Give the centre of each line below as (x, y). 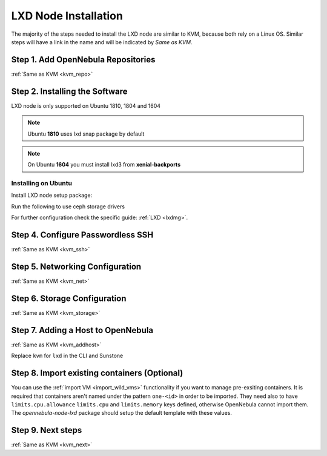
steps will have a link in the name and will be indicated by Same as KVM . (102, 42)
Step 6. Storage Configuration (69, 298)
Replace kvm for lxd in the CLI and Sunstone (67, 356)
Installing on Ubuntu (42, 183)
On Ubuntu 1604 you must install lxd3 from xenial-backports (104, 165)
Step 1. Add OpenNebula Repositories (83, 60)
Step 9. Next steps (47, 430)
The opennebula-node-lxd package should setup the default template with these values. (122, 413)
